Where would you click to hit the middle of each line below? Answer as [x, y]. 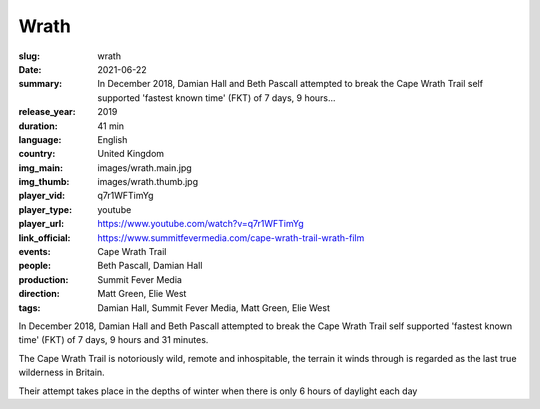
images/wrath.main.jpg [144, 167]
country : [37, 154]
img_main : [41, 167]
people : [35, 266]
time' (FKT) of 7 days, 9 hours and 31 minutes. [113, 340]
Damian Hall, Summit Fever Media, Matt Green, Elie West [213, 307]
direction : [39, 294]
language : [40, 139]
